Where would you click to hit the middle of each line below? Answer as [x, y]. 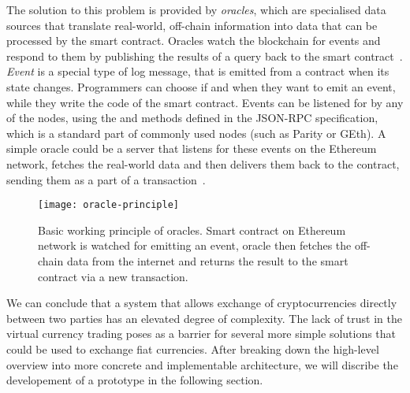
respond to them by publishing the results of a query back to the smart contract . [205, 56]
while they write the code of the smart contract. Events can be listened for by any [205, 102]
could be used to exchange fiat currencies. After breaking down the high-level [193, 349]
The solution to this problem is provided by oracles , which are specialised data [196, 9]
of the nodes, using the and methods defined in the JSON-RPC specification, [192, 118]
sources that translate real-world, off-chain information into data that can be [192, 25]
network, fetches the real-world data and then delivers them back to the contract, [203, 163]
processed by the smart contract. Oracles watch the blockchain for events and [194, 41]
